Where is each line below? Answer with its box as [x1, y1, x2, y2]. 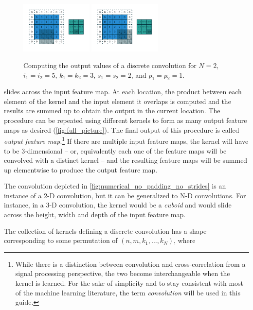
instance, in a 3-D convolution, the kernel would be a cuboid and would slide [4, 200, 232, 210]
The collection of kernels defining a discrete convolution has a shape [4, 225, 207, 236]
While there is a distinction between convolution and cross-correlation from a [15, 258, 246, 269]
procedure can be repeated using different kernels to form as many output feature [4, 115, 247, 125]
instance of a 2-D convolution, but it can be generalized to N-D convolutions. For [4, 190, 246, 200]
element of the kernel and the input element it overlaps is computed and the [4, 96, 231, 106]
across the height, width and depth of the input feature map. [4, 209, 186, 220]
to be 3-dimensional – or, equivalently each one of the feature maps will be [4, 145, 227, 155]
